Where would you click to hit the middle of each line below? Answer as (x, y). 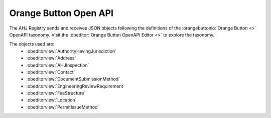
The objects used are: (32, 44)
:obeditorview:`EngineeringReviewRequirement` (76, 86)
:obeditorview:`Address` (51, 58)
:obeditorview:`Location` (52, 100)
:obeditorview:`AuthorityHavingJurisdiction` (72, 51)
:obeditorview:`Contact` (51, 72)
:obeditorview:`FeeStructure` (56, 93)
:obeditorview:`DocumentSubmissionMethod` (73, 79)
